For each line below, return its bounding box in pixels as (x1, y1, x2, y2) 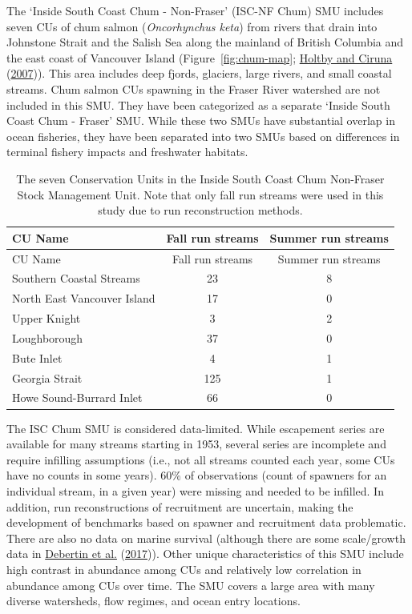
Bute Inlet (12, 349, 63, 366)
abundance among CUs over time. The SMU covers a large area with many (6, 576, 375, 593)
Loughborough (12, 329, 83, 346)
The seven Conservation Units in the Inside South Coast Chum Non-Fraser (16, 170, 385, 187)
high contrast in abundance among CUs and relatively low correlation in (6, 560, 362, 577)
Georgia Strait (12, 369, 83, 386)
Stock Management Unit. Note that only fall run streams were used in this (17, 186, 384, 203)
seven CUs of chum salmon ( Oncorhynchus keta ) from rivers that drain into (6, 18, 378, 34)
